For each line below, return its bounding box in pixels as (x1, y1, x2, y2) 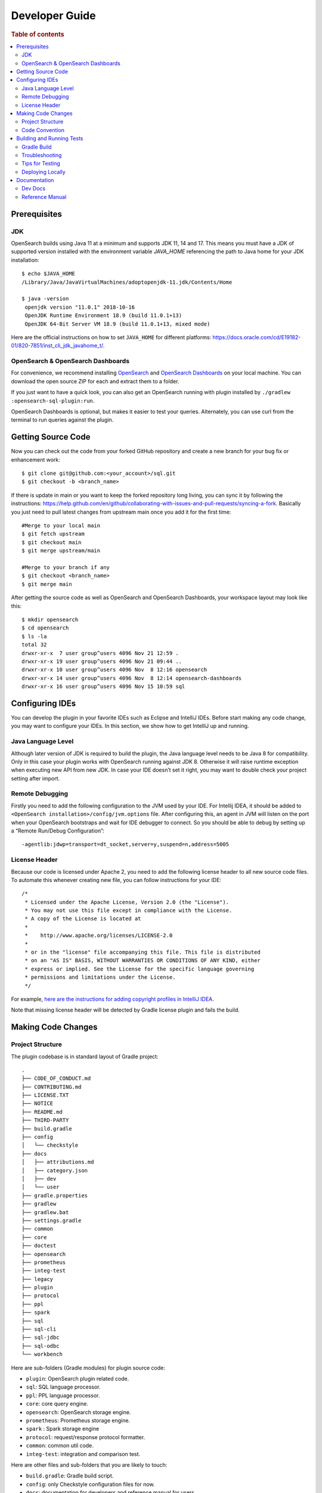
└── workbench (21, 1351, 63, 1358)
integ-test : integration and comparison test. (26, 1450, 141, 1457)
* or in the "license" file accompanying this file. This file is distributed (24, 949, 261, 956)
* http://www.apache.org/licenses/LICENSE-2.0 (24, 932, 173, 939)
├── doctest (21, 1242, 57, 1249)
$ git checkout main (21, 539, 82, 546)
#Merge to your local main (21, 523, 101, 529)
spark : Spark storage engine (26, 1425, 100, 1433)
